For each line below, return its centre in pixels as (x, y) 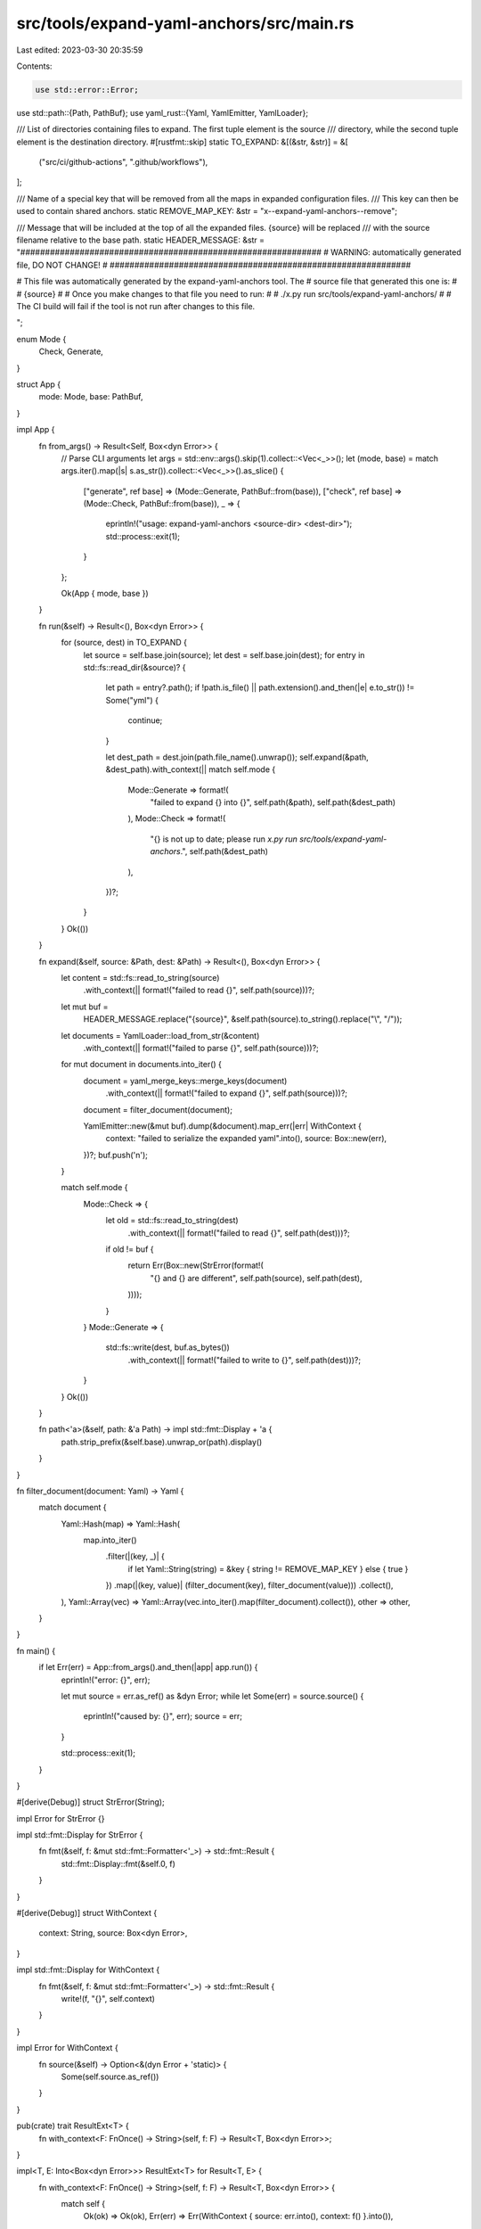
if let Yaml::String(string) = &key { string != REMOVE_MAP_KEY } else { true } (268, 1568)
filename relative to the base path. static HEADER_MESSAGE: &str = (141, 240)
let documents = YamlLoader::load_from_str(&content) (160, 1035)
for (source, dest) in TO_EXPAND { (124, 643)
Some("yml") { (132, 700)
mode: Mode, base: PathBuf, (91, 397)
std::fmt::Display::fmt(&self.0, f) (118, 1863)
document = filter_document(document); (158, 1109)
